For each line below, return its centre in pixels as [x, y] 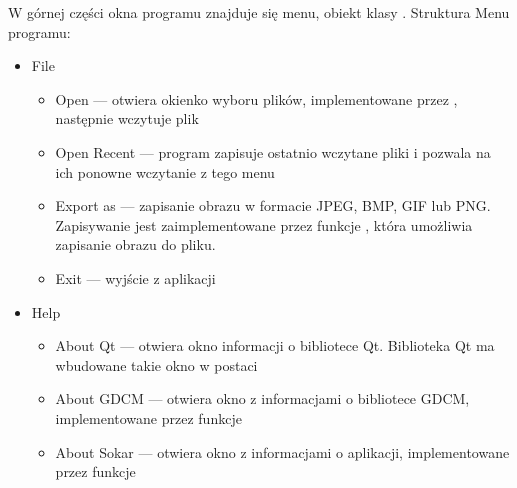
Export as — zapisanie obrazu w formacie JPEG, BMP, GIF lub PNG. [273, 205]
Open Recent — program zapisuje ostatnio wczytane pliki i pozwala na [273, 151]
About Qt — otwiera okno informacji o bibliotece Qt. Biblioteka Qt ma [275, 345]
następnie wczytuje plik [127, 118]
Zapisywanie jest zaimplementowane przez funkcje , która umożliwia [264, 224]
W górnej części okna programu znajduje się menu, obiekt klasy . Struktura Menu [259, 12]
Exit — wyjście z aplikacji [135, 277]
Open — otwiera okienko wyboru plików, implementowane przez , [256, 98]
